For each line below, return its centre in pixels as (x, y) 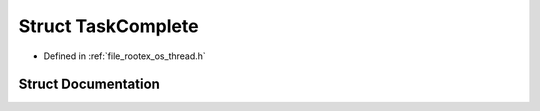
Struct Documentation (89, 84)
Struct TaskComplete (108, 26)
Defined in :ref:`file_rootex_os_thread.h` (125, 56)
